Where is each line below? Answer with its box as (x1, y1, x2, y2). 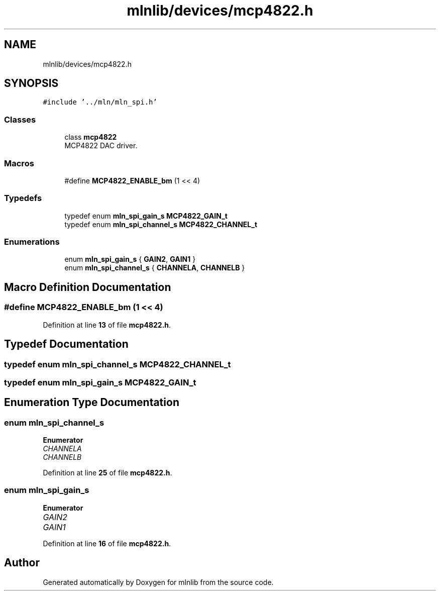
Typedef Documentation (4, 338, 129, 351)
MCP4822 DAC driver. (64, 141, 138, 150)
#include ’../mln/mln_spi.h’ (43, 98, 157, 107)
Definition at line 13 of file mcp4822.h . (43, 320, 171, 329)
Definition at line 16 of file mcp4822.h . (43, 539, 171, 548)
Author (4, 556, 40, 569)
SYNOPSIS (4, 77, 59, 90)
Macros (4, 158, 34, 168)
